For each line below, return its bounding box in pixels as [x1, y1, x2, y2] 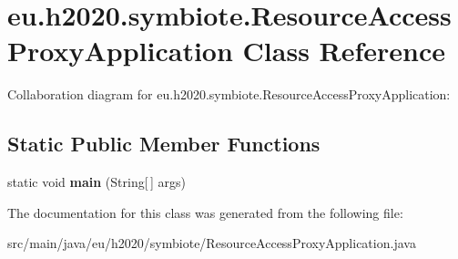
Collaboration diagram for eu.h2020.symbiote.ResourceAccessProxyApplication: [7, 85, 451, 104]
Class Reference [242, 32, 446, 69]
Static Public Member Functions [7, 129, 321, 158]
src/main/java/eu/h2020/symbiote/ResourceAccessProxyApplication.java [7, 233, 416, 253]
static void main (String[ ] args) [7, 172, 186, 192]
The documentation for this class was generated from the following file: [7, 202, 403, 222]
